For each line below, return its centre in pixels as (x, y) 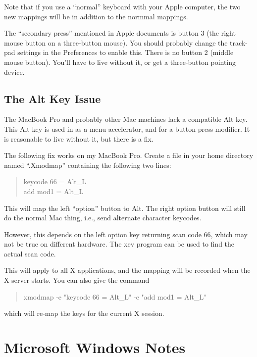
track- (239, 42)
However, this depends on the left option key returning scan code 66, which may (126, 234)
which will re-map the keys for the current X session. (84, 313)
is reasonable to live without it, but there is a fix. (79, 138)
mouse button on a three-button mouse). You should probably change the (116, 42)
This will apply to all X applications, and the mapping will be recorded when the (127, 270)
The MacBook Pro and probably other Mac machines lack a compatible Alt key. (126, 119)
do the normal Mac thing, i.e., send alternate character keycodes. (103, 218)
